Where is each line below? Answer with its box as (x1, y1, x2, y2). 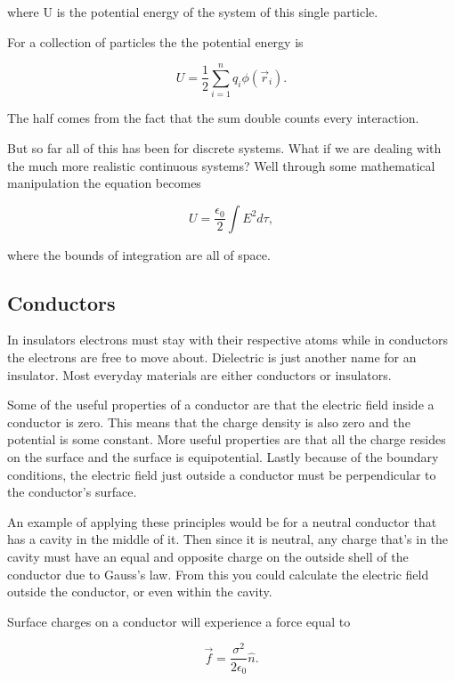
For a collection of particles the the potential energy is (7, 32, 304, 51)
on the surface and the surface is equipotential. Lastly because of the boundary (7, 448, 439, 466)
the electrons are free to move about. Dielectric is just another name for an (7, 348, 417, 367)
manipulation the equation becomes (7, 174, 201, 192)
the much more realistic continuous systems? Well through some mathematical (7, 156, 435, 174)
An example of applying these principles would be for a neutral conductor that (7, 512, 437, 531)
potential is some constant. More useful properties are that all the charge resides (7, 430, 446, 449)
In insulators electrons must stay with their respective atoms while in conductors (7, 330, 449, 349)
